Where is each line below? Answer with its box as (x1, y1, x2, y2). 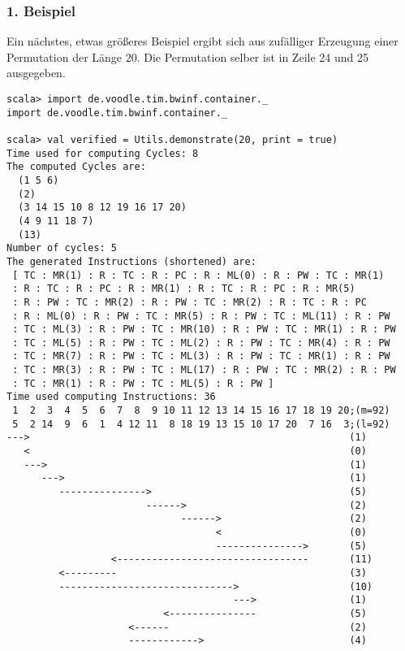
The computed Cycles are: (6, 161, 146, 173)
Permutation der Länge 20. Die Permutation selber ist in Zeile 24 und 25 (6, 48, 368, 65)
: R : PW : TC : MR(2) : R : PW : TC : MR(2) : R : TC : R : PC (12, 296, 367, 308)
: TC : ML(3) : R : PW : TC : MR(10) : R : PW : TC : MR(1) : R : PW (12, 323, 396, 336)
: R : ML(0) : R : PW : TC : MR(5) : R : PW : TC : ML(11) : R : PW (12, 310, 390, 322)
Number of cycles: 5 (6, 242, 118, 254)
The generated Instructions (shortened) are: (6, 255, 256, 267)
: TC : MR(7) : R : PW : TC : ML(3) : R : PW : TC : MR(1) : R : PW (12, 350, 390, 362)
